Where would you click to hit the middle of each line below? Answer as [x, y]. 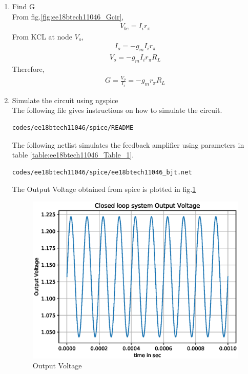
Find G [24, 6]
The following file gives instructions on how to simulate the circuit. [117, 110]
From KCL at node [42, 36]
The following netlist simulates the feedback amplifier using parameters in [128, 144]
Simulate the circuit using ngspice [65, 100]
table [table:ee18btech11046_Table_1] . [73, 155]
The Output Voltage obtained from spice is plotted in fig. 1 [104, 189]
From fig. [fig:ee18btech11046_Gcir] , [68, 16]
